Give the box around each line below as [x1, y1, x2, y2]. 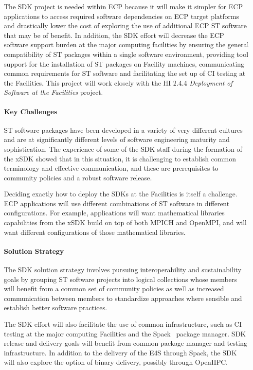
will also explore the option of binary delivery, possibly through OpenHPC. [4, 357, 228, 367]
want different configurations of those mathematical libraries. [4, 227, 186, 237]
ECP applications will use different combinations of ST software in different [4, 198, 230, 208]
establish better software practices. [4, 302, 107, 313]
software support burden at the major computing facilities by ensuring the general [4, 39, 249, 50]
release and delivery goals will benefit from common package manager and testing [4, 338, 248, 348]
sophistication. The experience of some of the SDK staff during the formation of [4, 143, 242, 154]
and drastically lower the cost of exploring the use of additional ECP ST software [4, 20, 247, 31]
